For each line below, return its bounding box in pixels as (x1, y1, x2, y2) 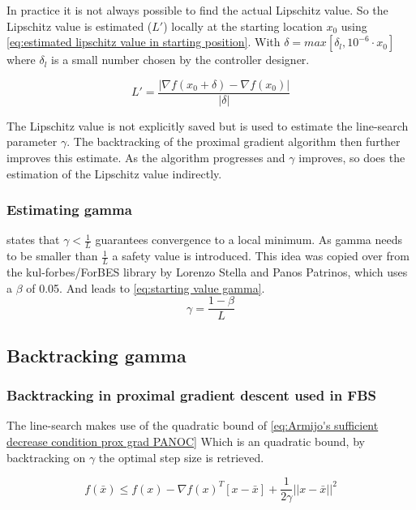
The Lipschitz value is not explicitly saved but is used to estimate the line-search (6, 117, 409, 134)
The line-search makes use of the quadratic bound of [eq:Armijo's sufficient (6, 417, 379, 434)
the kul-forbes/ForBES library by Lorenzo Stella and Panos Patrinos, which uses (6, 264, 408, 281)
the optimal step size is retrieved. (98, 448, 264, 465)
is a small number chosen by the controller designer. (51, 51, 310, 68)
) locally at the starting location (163, 17, 323, 34)
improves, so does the (298, 149, 405, 166)
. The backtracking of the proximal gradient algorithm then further (66, 133, 401, 150)
